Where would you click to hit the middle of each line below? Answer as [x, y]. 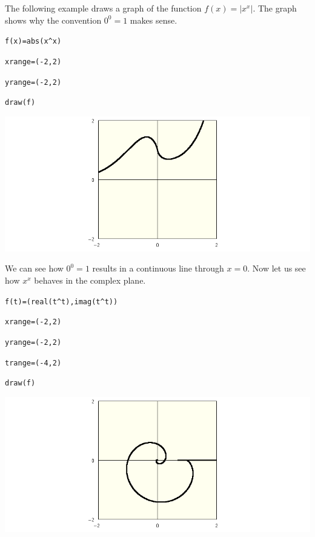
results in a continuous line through [158, 268]
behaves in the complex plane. [90, 280]
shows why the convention [53, 20]
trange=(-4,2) [33, 363]
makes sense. [154, 20]
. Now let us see [277, 268]
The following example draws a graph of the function [103, 8]
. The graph [275, 8]
